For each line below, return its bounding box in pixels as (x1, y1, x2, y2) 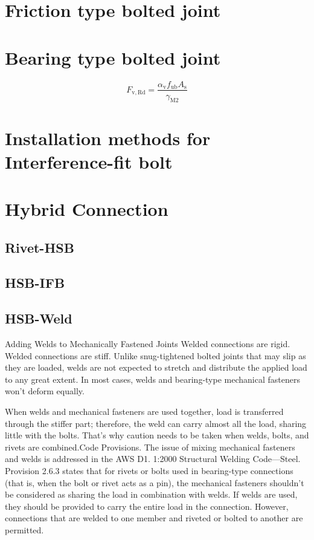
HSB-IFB (5, 273, 65, 292)
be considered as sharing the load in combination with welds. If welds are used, (5, 488, 298, 501)
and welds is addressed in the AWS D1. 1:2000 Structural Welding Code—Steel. (5, 452, 301, 465)
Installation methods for (5, 125, 211, 150)
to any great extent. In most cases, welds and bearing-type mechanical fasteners (5, 372, 300, 385)
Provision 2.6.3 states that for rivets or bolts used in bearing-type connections (5, 464, 293, 477)
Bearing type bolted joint (5, 45, 221, 70)
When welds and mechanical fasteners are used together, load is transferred (5, 405, 284, 418)
